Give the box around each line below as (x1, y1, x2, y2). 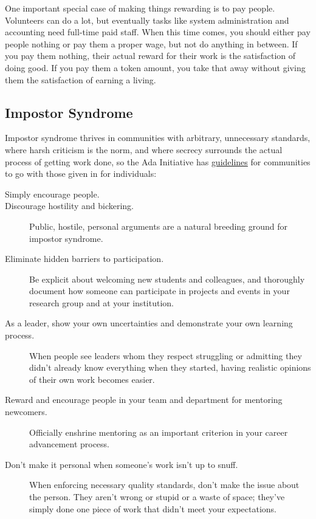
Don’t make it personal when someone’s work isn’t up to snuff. (5, 458, 238, 470)
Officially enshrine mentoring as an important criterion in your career (29, 425, 288, 438)
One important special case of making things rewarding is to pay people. (5, 2, 275, 14)
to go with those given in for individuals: (5, 167, 157, 180)
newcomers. (5, 405, 47, 418)
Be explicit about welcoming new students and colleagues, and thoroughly (29, 272, 305, 285)
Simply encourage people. (5, 187, 100, 200)
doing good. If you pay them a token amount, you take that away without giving (5, 61, 306, 74)
